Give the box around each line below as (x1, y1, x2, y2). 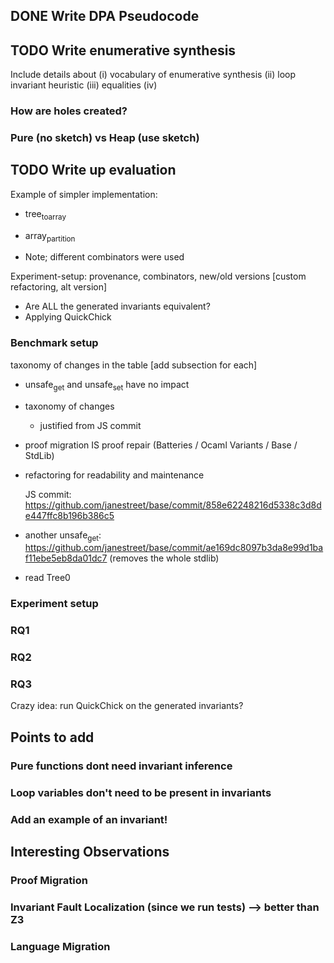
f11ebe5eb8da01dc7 (24, 552, 108, 564)
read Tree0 (24, 572, 71, 584)
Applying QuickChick (24, 311, 112, 323)
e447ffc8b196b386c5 (24, 509, 115, 521)
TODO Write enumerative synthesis (10, 42, 237, 59)
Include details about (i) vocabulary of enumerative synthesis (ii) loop (10, 69, 297, 81)
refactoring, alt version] (10, 281, 108, 293)
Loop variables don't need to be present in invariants (10, 785, 272, 799)
